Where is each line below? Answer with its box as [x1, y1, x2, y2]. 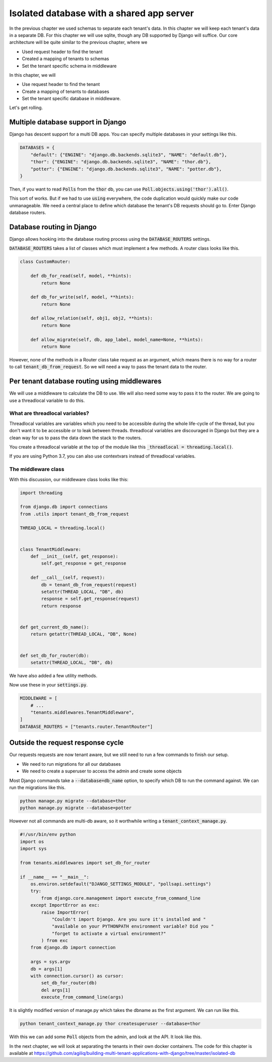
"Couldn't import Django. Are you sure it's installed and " [51, 916, 206, 922]
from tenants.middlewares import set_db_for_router [20, 860, 151, 865]
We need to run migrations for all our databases [22, 761, 121, 767]
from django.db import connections [20, 504, 108, 510]
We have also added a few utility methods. [9, 672, 98, 678]
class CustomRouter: [20, 259, 71, 265]
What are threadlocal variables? [9, 410, 89, 417]
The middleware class [9, 466, 64, 473]
